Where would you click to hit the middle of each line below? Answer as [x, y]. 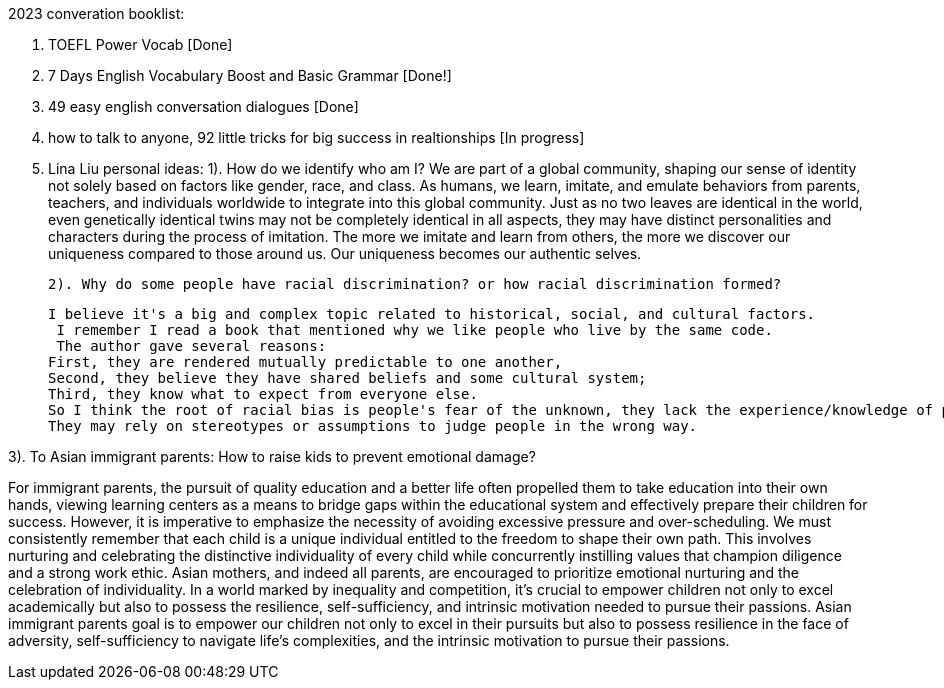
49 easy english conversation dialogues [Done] [203, 106]
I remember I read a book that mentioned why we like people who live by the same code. [414, 330]
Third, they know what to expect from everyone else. [263, 394]
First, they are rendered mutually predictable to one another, [305, 362]
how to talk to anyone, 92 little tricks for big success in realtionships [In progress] [316, 137]
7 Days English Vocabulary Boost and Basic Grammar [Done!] [250, 75]
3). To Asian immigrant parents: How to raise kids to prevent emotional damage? [272, 456]
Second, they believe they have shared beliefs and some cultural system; [347, 378]
